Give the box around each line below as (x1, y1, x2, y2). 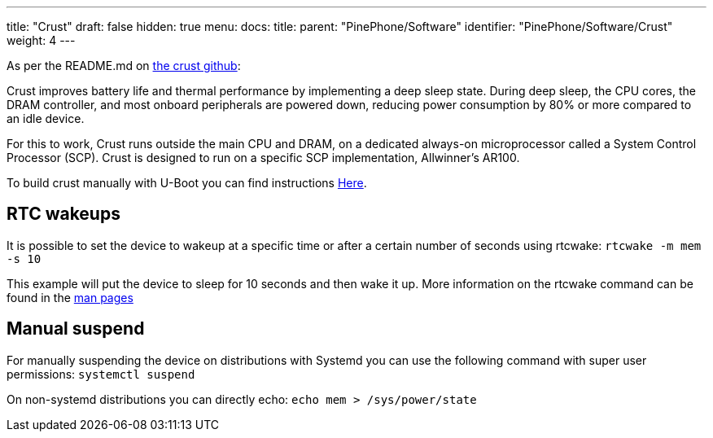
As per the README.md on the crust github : (7, 59, 241, 72)
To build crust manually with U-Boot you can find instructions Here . (7, 176, 367, 190)
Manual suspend (7, 318, 145, 339)
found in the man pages (7, 290, 133, 304)
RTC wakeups (7, 204, 120, 225)
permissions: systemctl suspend (7, 366, 195, 381)
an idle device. (7, 112, 85, 125)
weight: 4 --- (7, 33, 76, 47)
